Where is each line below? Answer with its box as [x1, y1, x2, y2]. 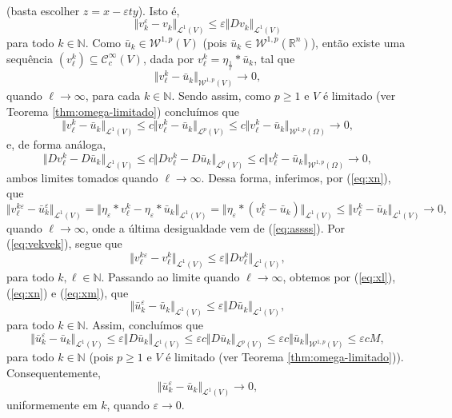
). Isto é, [138, 2, 180, 18]
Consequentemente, [6, 364, 101, 380]
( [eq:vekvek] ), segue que [6, 235, 122, 252]
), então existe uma [310, 34, 406, 50]
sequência [6, 50, 54, 66]
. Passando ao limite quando [101, 268, 240, 285]
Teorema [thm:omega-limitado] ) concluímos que [6, 102, 240, 119]
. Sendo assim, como [171, 87, 271, 104]
